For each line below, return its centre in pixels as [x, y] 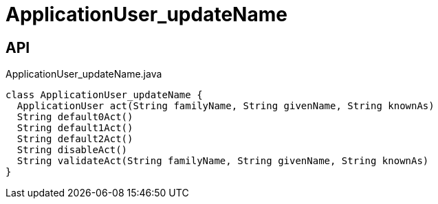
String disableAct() [72, 150]
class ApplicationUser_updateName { [104, 95]
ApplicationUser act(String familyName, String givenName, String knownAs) [226, 106]
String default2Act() [75, 139]
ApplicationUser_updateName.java [84, 74]
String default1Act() [75, 128]
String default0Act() [75, 117]
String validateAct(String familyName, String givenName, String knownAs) [223, 161]
